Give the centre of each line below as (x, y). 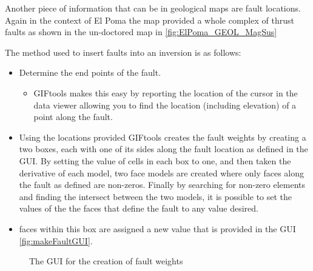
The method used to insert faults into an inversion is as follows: (123, 52)
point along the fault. (73, 117)
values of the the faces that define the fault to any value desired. (139, 208)
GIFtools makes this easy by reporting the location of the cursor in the (166, 92)
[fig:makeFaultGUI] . (56, 240)
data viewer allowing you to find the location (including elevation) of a (165, 105)
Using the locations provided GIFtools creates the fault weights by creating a (163, 137)
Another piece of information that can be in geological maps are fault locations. (153, 8)
